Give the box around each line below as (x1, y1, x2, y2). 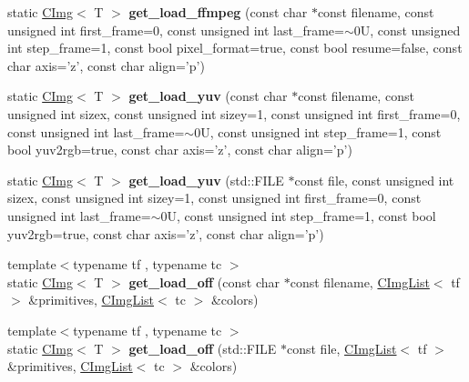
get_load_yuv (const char (128, 86, 288, 106)
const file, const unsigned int (294, 170, 454, 189)
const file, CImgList (286, 338, 397, 357)
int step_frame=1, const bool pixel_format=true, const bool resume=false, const (7, 38, 463, 57)
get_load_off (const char (128, 272, 280, 291)
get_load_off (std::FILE (128, 338, 277, 357)
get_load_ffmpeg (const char (128, 3, 308, 21)
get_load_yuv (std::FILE (128, 170, 284, 189)
